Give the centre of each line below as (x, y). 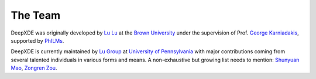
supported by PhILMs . (37, 40)
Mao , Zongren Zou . (34, 68)
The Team (36, 15)
